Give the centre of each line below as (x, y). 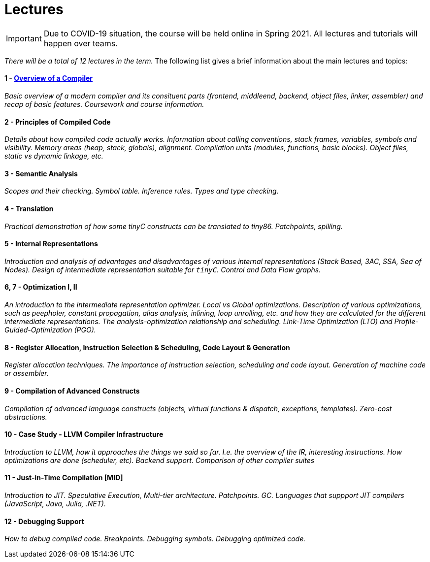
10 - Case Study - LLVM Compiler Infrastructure (84, 434)
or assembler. (27, 373)
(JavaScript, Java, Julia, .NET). (55, 503)
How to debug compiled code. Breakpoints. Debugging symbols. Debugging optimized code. (155, 539)
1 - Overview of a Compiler (49, 78)
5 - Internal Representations (51, 244)
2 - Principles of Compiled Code (58, 122)
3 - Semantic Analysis (41, 173)
